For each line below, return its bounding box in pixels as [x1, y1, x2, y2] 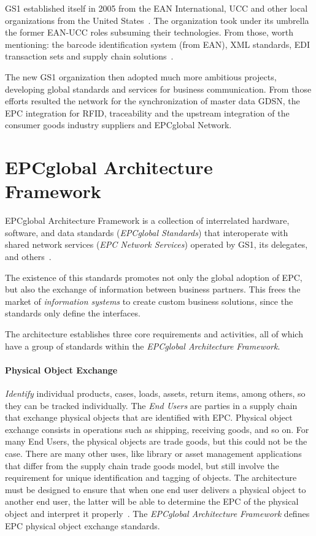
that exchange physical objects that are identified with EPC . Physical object [5, 411, 293, 424]
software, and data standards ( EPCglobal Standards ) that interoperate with [5, 226, 288, 239]
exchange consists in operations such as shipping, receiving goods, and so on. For [5, 423, 309, 435]
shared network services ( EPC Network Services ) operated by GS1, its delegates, [5, 238, 308, 251]
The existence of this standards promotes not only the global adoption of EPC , [5, 270, 303, 283]
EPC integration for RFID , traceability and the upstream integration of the [5, 106, 290, 119]
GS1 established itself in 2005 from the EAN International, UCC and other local [5, 2, 308, 14]
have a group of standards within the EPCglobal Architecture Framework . [5, 339, 280, 352]
